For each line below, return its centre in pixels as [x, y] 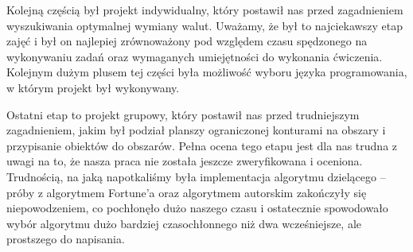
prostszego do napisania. [66, 239]
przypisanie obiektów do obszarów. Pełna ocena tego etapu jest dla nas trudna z [202, 145]
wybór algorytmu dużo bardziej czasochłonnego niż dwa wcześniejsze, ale [184, 223]
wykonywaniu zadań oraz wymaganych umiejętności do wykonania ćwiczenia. [195, 56]
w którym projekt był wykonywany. [93, 87]
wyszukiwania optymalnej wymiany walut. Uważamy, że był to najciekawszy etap [205, 25]
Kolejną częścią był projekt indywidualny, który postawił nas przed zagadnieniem [205, 10]
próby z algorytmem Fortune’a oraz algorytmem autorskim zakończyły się [187, 192]
